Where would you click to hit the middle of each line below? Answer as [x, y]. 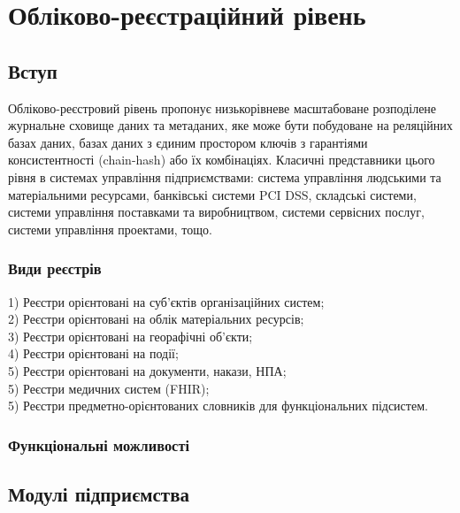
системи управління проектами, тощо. [110, 229]
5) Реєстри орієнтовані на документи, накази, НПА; [147, 370]
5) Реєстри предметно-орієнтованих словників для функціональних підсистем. [218, 406]
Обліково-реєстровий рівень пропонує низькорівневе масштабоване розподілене [222, 107]
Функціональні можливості [99, 444]
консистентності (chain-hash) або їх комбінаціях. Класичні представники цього [222, 160]
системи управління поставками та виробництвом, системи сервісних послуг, [216, 212]
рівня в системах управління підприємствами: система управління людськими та [225, 176]
